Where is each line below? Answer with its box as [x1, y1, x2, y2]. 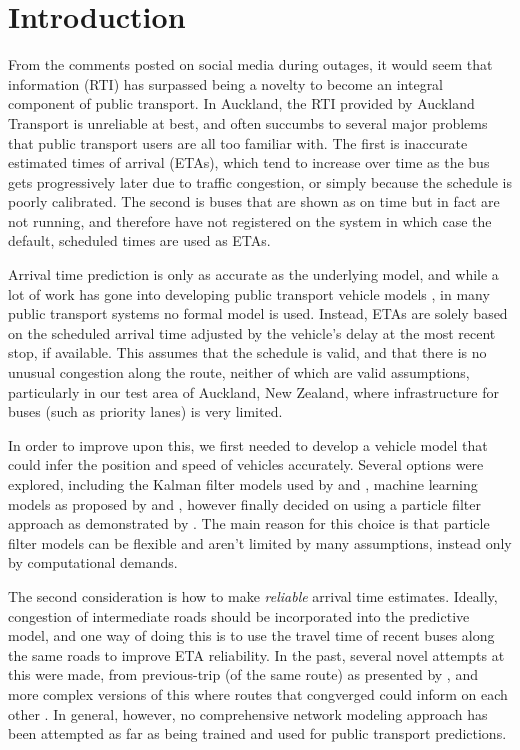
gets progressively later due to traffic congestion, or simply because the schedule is [8, 171, 512, 192]
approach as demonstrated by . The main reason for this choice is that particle [8, 513, 490, 534]
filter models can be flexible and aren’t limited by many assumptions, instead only [8, 532, 512, 553]
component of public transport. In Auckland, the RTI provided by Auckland [8, 93, 475, 114]
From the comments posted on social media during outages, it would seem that [8, 54, 493, 75]
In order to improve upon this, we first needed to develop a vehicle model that [8, 434, 488, 455]
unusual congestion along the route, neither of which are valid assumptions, [8, 362, 470, 383]
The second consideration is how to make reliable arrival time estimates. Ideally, [8, 585, 498, 606]
